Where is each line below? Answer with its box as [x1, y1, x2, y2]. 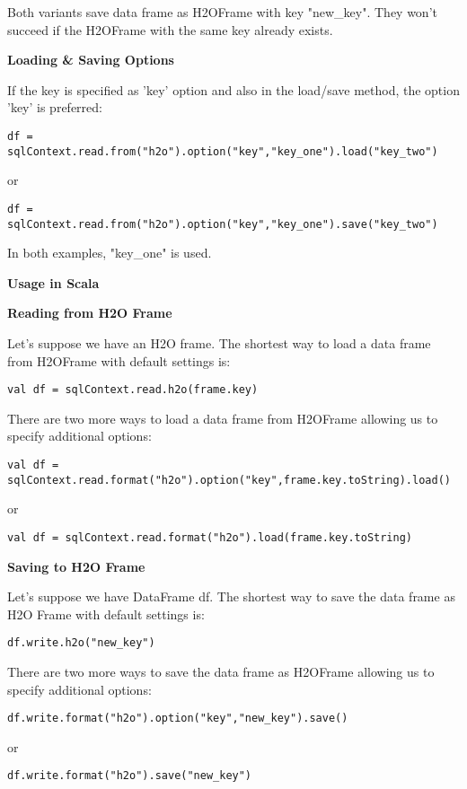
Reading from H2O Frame [7, 303, 172, 322]
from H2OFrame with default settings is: [7, 351, 231, 370]
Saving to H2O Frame [7, 557, 145, 575]
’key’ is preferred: [7, 98, 102, 117]
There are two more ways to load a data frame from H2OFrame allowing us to [7, 408, 438, 427]
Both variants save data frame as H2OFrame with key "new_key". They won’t [7, 3, 437, 21]
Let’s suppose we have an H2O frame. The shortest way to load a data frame [7, 333, 431, 352]
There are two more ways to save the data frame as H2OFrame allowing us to [7, 662, 435, 680]
